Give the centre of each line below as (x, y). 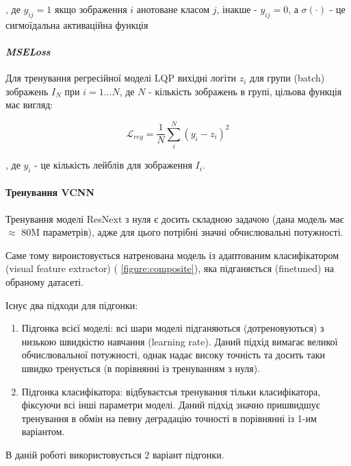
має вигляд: (29, 105)
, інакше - (237, 9)
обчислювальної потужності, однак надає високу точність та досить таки (173, 355)
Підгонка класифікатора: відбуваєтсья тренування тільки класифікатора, (171, 391)
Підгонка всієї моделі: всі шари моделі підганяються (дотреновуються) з (173, 328)
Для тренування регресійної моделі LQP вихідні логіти (121, 78)
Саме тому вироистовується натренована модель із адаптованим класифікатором (172, 255)
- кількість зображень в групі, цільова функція (245, 91)
